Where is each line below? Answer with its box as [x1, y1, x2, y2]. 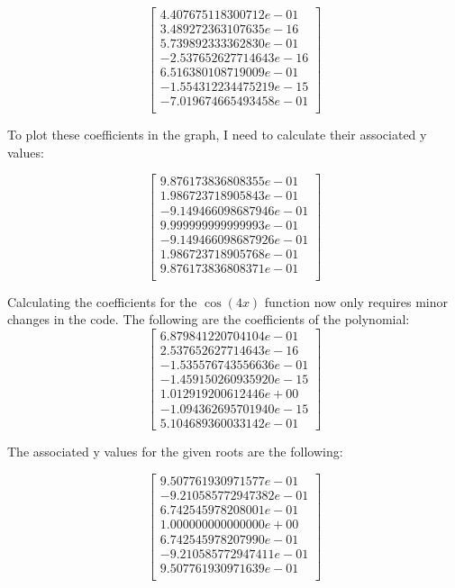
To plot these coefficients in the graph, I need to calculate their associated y [7, 125, 427, 144]
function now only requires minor [264, 292, 449, 311]
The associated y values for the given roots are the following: [7, 442, 343, 461]
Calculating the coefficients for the [7, 292, 197, 311]
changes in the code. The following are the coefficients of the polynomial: [7, 310, 410, 329]
